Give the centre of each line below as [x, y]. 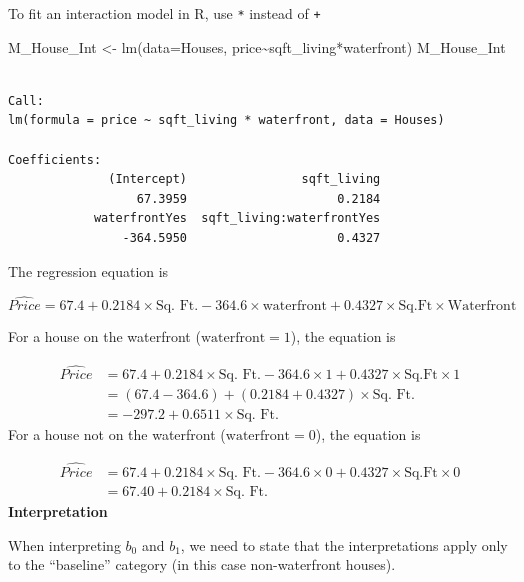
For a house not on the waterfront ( [117, 434]
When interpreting [64, 544]
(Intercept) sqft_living [244, 179]
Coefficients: [55, 159]
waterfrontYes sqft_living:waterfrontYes [237, 218]
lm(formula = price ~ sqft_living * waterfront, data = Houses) [226, 120]
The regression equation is [88, 270]
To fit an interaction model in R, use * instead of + [164, 13]
